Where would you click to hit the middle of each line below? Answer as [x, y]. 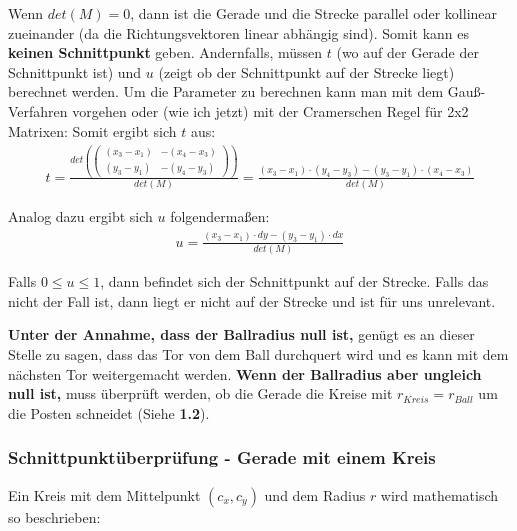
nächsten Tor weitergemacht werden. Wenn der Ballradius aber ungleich [245, 373]
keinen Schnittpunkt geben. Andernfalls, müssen [165, 52]
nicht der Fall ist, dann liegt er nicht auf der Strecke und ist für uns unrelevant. [252, 300]
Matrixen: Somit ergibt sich [92, 130]
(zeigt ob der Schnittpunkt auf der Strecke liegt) [306, 71]
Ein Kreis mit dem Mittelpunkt [104, 494]
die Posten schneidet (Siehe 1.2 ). [109, 412]
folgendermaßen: [220, 215]
